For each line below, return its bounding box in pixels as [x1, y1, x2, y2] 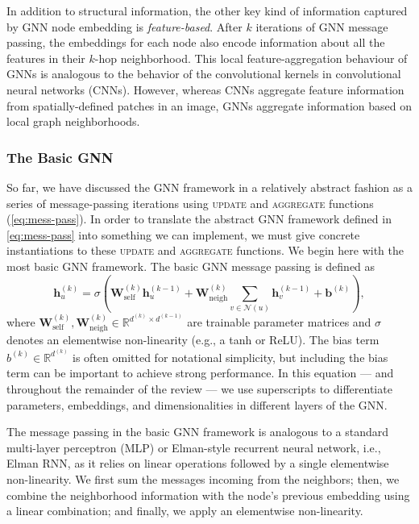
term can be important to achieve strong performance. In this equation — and [6, 364, 394, 381]
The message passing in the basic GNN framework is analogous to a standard [6, 423, 389, 440]
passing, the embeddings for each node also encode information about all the [6, 34, 385, 51]
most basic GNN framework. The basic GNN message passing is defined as [6, 257, 375, 274]
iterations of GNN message [255, 18, 388, 35]
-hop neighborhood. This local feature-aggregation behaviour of [94, 49, 408, 66]
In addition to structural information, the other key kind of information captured [6, 2, 408, 19]
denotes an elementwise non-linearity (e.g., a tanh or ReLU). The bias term [6, 331, 380, 348]
